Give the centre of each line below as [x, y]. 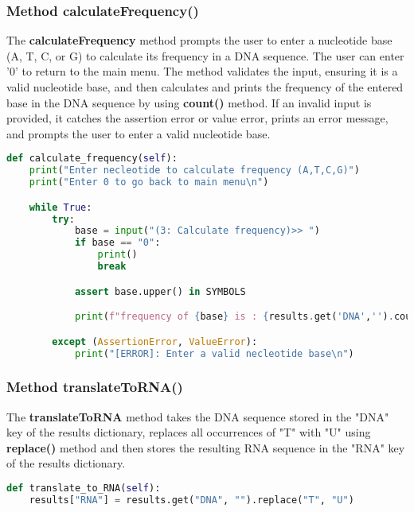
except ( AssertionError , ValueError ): [155, 341]
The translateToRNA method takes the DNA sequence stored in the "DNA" [198, 416]
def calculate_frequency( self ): [92, 159]
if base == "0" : [117, 243]
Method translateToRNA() [95, 387]
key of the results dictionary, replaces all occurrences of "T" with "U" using [189, 432]
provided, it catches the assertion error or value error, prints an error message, [197, 118]
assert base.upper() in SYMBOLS [160, 291]
